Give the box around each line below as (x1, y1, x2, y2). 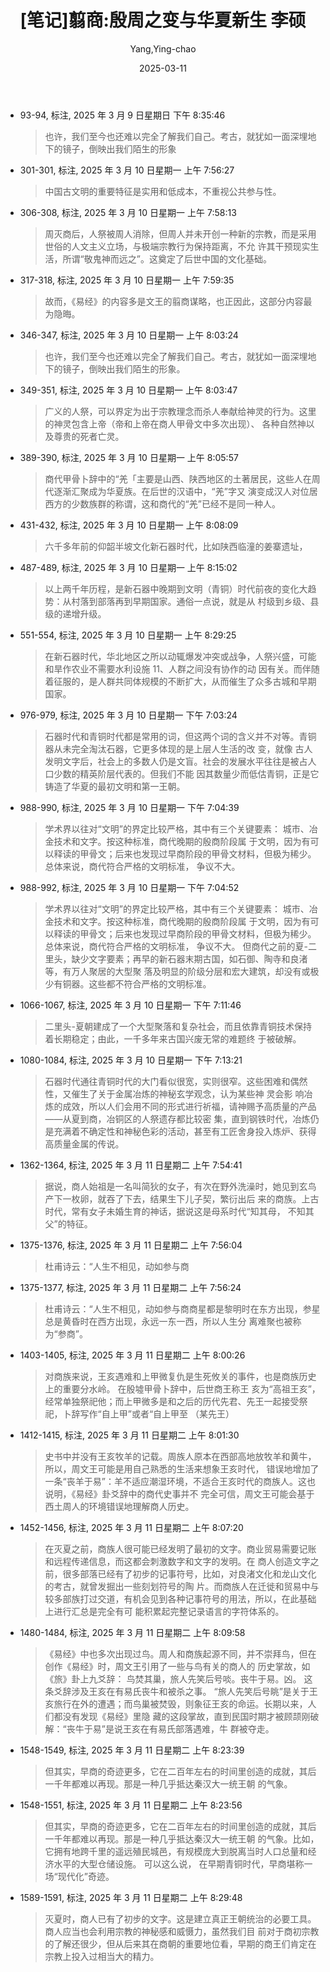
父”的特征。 (44, 1217, 93, 1230)
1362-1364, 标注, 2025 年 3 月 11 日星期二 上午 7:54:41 (19, 1159, 243, 1171)
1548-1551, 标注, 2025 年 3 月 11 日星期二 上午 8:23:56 (19, 1799, 243, 1811)
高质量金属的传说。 (44, 1137, 125, 1150)
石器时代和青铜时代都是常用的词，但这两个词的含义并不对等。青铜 (44, 730, 317, 742)
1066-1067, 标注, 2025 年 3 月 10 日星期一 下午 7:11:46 (19, 999, 242, 1011)
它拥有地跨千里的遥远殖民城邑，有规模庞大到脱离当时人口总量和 (44, 1845, 308, 1857)
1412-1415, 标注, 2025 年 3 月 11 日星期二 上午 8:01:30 (19, 1429, 240, 1441)
